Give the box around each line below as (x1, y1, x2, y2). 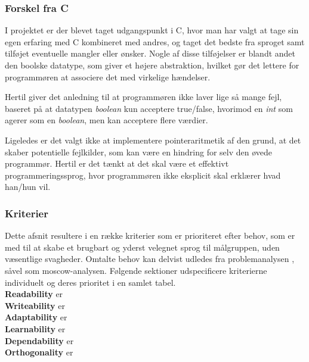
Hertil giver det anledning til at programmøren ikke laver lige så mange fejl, (5, 90, 282, 103)
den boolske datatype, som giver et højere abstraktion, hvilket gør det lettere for (5, 59, 299, 71)
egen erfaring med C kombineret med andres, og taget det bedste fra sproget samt (5, 35, 305, 48)
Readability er (5, 288, 63, 300)
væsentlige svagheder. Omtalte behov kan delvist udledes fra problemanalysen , (5, 252, 295, 265)
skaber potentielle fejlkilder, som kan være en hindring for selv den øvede (5, 145, 273, 158)
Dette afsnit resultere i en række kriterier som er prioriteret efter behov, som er (5, 229, 295, 242)
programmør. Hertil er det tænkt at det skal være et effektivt (5, 157, 229, 170)
